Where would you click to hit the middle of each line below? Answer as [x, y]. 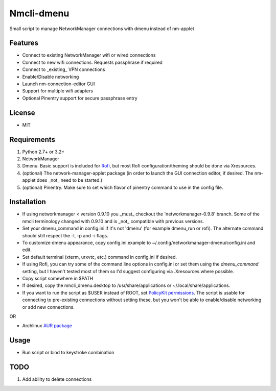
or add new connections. [49, 307]
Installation [28, 202]
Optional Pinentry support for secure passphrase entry [80, 98]
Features [24, 43]
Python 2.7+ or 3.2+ [43, 152]
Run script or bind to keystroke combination [68, 353]
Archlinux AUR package [47, 326]
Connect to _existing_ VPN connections [64, 69]
